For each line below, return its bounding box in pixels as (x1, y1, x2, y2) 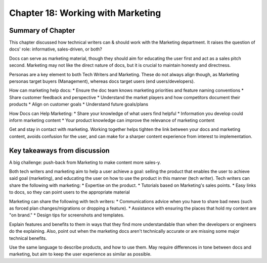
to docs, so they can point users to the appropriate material (9, 189, 130, 195)
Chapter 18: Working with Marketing (9, 7, 161, 18)
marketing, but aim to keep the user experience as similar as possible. (9, 251, 152, 257)
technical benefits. (9, 235, 47, 241)
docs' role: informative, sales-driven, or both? (9, 46, 102, 52)
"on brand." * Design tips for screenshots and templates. (9, 212, 125, 218)
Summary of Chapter (9, 26, 75, 35)
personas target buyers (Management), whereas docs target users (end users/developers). (9, 78, 195, 84)
